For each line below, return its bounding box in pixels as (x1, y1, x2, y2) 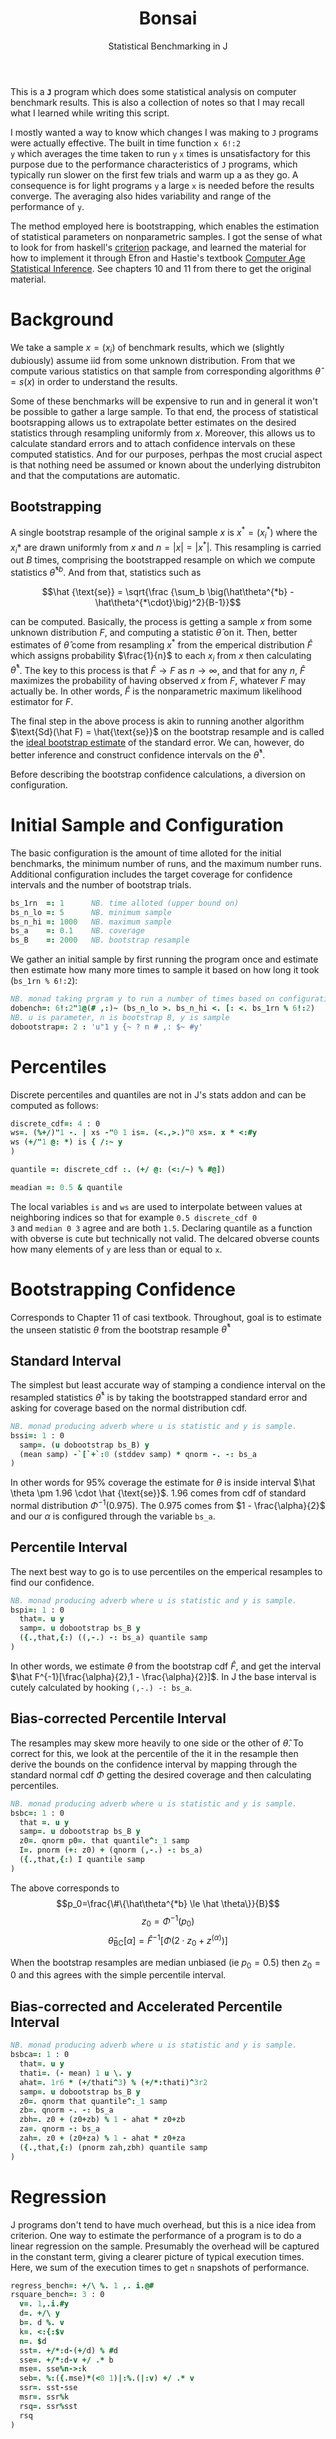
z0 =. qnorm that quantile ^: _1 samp (19, 2096, 168, 2106)
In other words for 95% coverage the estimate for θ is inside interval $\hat (10, 1477, 316, 1489)
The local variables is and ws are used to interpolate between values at (10, 1200, 303, 1212)
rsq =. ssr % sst (19, 2401, 78, 2411)
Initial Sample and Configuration (10, 814, 284, 836)
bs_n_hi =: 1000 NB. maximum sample (10, 917, 172, 927)
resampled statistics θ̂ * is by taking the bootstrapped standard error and (10, 1390, 308, 1403)
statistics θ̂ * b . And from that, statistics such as (10, 565, 202, 579)
